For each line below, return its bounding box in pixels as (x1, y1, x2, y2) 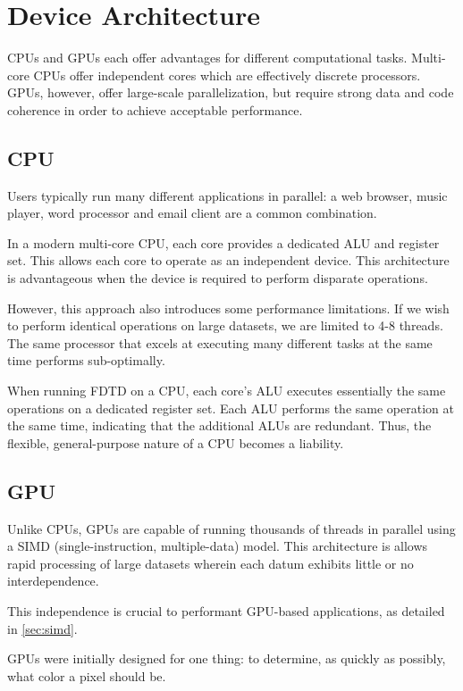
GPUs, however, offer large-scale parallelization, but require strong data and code (7, 83, 454, 102)
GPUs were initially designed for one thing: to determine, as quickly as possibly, (7, 649, 446, 668)
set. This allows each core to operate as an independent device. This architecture (7, 251, 450, 270)
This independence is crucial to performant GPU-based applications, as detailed (7, 602, 445, 620)
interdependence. (7, 571, 99, 590)
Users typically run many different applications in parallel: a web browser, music (7, 186, 448, 204)
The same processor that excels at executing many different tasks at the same (7, 333, 433, 352)
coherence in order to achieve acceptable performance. (7, 100, 303, 119)
